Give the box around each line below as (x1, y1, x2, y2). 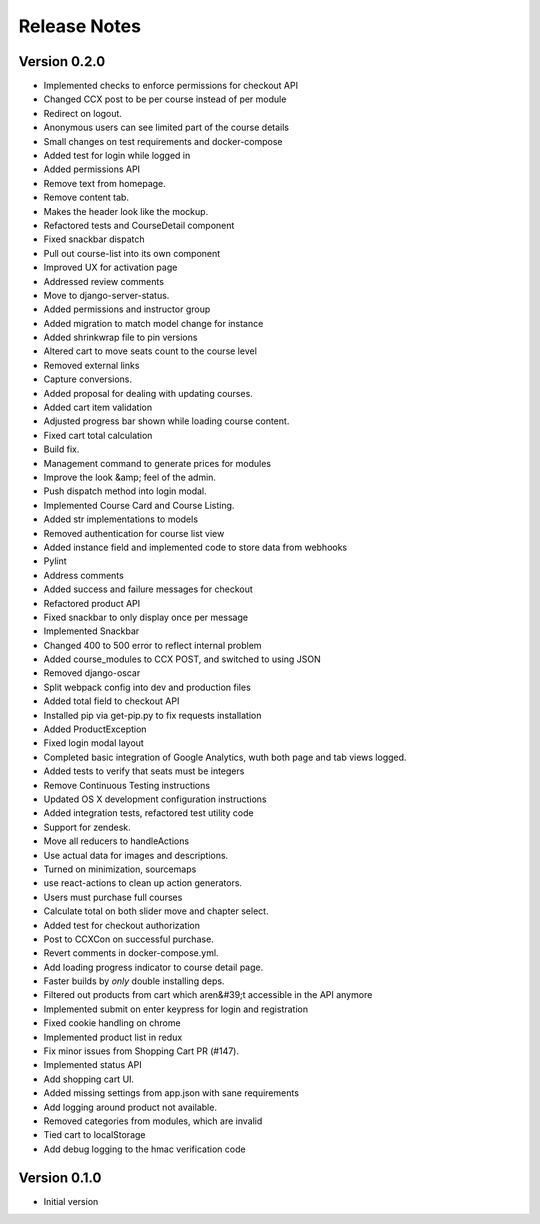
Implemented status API (43, 1059, 142, 1071)
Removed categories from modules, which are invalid (43, 1115, 263, 1127)
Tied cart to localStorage (43, 1129, 146, 1141)
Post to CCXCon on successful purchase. (43, 933, 214, 945)
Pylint (43, 555, 67, 567)
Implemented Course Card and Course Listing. (43, 499, 235, 511)
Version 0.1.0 (18, 1169, 102, 1186)
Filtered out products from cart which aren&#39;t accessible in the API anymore (43, 989, 373, 1001)
